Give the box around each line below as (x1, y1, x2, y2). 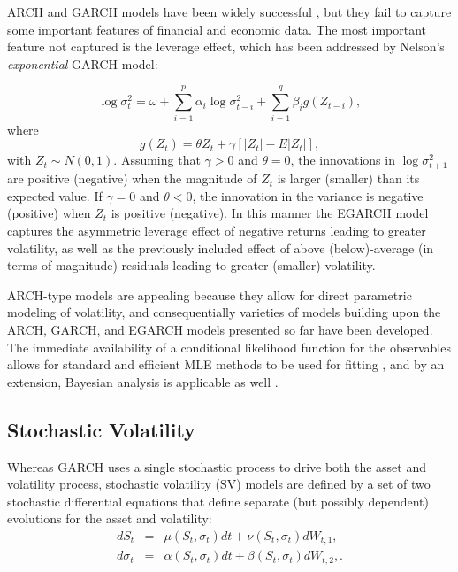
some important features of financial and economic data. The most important (7, 19, 427, 38)
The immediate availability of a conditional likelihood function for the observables (7, 337, 451, 356)
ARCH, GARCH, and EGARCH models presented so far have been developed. (7, 321, 433, 338)
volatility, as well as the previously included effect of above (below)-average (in (7, 238, 434, 257)
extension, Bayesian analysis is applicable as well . (7, 372, 279, 390)
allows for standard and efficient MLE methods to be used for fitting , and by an (7, 355, 445, 374)
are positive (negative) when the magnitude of (7, 169, 257, 188)
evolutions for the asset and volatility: (7, 509, 212, 528)
